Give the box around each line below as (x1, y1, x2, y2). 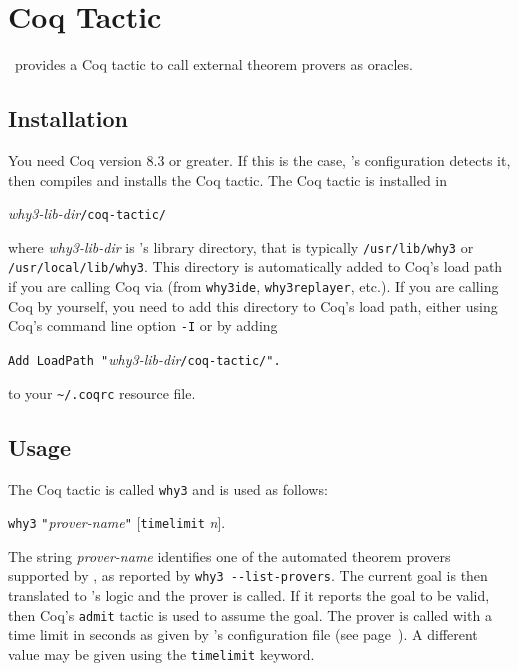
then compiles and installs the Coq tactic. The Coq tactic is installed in (8, 169, 448, 190)
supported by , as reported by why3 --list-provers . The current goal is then (8, 565, 488, 586)
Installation (8, 103, 128, 134)
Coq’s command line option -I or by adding (8, 315, 278, 336)
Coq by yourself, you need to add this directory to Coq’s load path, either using (8, 295, 498, 316)
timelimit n (140, 512, 218, 533)
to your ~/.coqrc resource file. (8, 382, 196, 403)
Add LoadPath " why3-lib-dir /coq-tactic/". (8, 348, 281, 369)
